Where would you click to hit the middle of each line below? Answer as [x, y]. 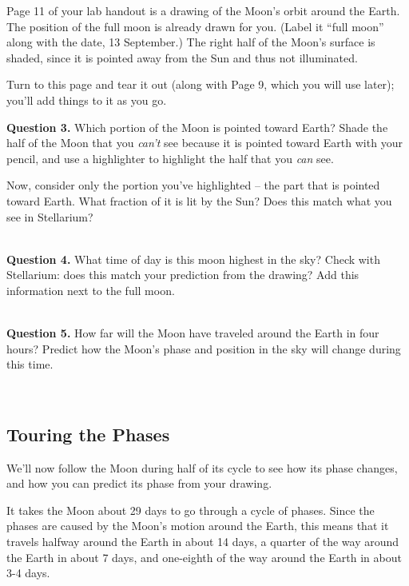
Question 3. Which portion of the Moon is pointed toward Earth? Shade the [197, 127]
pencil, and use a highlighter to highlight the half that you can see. [170, 158]
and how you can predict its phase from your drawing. [139, 483]
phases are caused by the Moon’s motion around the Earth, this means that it [198, 526]
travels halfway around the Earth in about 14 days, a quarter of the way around [203, 542]
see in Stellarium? [50, 216]
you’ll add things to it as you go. [87, 100]
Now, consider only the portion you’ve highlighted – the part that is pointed [193, 185]
